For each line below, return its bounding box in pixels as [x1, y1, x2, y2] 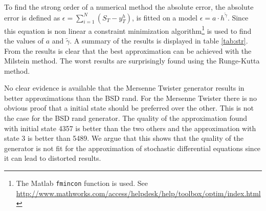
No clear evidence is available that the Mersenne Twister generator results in [4, 82, 245, 93]
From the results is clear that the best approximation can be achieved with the [4, 45, 252, 56]
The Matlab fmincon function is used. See [16, 178, 148, 188]
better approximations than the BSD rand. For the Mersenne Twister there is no [4, 92, 257, 103]
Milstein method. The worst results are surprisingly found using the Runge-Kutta [4, 55, 260, 66]
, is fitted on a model [131, 12, 197, 23]
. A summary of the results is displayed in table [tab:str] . [70, 35, 248, 46]
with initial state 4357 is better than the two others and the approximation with [4, 122, 256, 133]
